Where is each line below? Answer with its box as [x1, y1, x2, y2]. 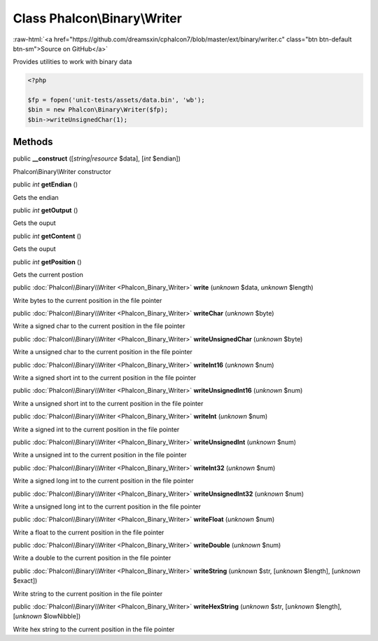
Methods [13, 136, 53, 148]
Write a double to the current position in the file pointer [13, 554, 171, 562]
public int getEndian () [13, 180, 78, 189]
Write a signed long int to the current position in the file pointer [13, 477, 194, 485]
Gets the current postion [13, 270, 84, 278]
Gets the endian [13, 193, 59, 201]
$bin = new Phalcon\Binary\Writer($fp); [27, 106, 168, 114]
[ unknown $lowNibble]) [13, 612, 81, 621]
